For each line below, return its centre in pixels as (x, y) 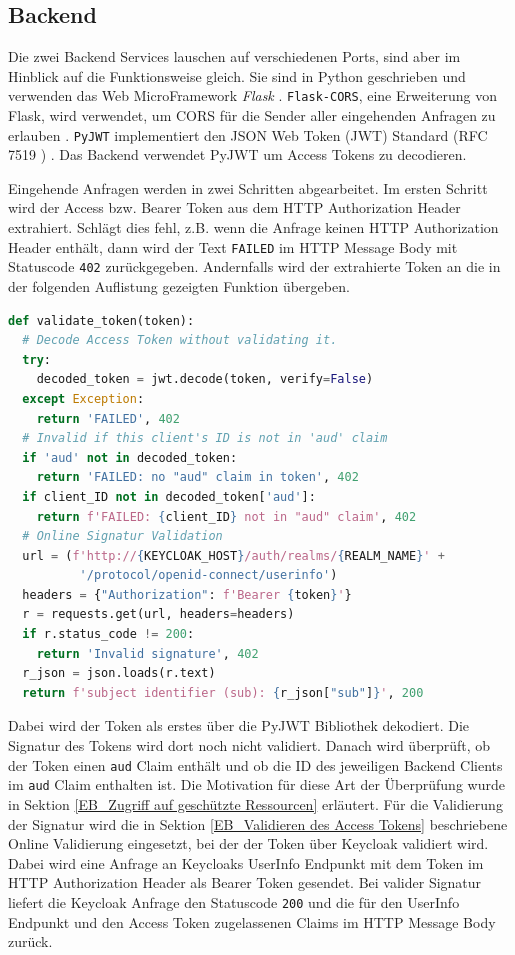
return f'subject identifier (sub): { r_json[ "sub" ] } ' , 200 (223, 692)
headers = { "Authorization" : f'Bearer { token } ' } (187, 594)
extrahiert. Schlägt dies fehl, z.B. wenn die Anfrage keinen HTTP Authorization (253, 227)
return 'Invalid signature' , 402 (147, 653)
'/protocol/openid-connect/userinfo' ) (208, 575)
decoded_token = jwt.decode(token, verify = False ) (205, 379)
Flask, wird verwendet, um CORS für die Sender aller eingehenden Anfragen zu (252, 115)
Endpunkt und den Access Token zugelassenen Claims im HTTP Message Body (252, 921)
